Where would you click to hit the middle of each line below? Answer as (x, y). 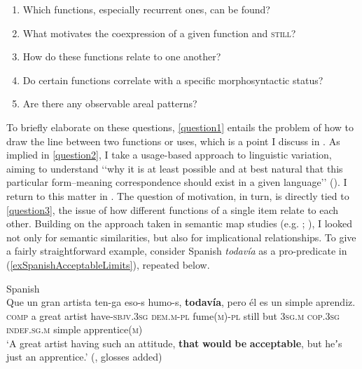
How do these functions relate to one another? (122, 56)
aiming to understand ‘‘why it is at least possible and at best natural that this (175, 168)
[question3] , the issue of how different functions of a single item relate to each (173, 209)
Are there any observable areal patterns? (110, 103)
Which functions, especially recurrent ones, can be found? (146, 9)
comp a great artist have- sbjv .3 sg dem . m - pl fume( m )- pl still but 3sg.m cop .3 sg (173, 315)
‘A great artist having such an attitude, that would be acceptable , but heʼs (174, 343)
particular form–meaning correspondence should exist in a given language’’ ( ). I (177, 182)
